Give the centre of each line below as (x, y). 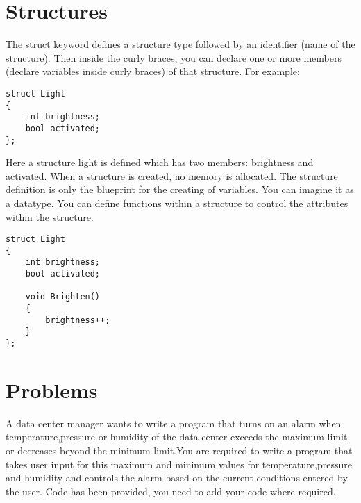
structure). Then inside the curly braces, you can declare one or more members (174, 57)
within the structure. (50, 216)
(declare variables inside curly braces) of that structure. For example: (153, 71)
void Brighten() (63, 297)
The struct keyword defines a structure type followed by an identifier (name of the (180, 44)
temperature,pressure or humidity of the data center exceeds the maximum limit (177, 437)
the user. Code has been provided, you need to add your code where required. (171, 491)
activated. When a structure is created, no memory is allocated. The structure (172, 175)
